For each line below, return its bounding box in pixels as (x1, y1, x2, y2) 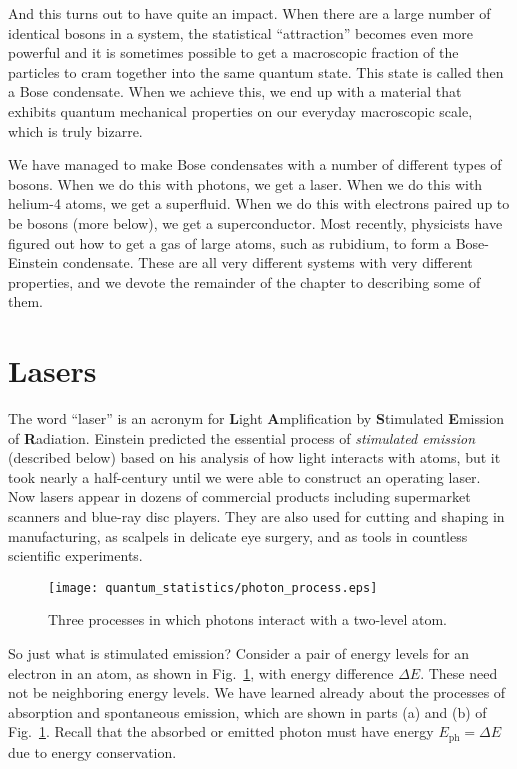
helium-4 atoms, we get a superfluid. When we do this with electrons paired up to (8, 193, 510, 214)
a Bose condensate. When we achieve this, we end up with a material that (8, 81, 462, 102)
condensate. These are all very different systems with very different (62, 252, 473, 273)
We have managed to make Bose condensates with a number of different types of (8, 154, 502, 175)
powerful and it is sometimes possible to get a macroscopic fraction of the (8, 42, 459, 63)
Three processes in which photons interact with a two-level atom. (48, 609, 447, 630)
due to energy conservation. (8, 741, 177, 762)
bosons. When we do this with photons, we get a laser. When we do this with (8, 173, 483, 194)
